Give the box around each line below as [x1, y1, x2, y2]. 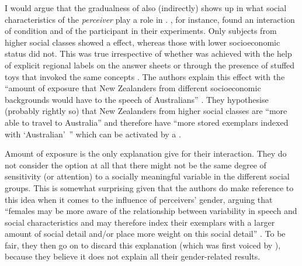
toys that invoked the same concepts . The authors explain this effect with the [5, 70, 285, 82]
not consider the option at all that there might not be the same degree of [5, 158, 266, 171]
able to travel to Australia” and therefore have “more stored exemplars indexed [5, 116, 289, 128]
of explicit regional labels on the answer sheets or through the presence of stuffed [5, 58, 295, 71]
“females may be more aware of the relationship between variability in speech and [5, 205, 297, 217]
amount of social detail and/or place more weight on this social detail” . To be [5, 227, 286, 240]
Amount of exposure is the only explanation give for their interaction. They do [5, 147, 287, 160]
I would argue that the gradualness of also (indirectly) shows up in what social [5, 2, 287, 13]
